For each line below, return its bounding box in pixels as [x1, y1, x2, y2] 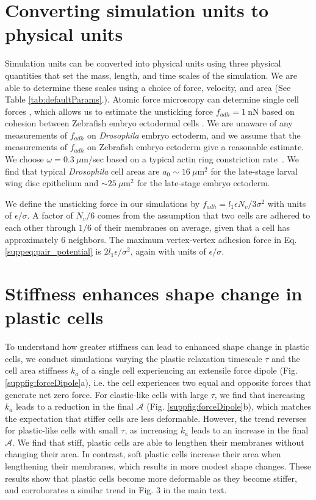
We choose [5, 153, 44, 165]
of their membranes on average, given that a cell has [94, 221, 290, 234]
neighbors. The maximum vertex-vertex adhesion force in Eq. [68, 233, 297, 245]
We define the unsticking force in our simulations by [5, 197, 200, 209]
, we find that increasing [214, 388, 306, 400]
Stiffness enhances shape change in [5, 281, 303, 305]
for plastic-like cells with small [5, 424, 118, 437]
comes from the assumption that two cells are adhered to [97, 209, 311, 222]
